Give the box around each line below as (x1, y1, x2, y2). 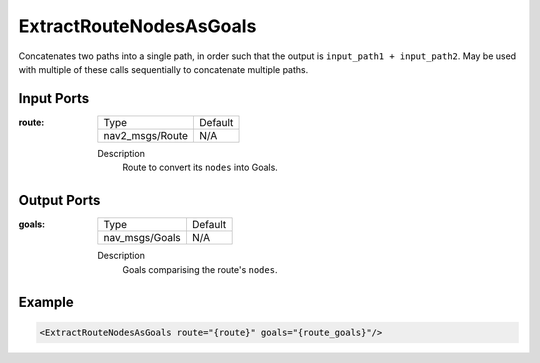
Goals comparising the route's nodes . (122, 263, 278, 275)
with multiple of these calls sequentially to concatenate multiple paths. (18, 63, 309, 75)
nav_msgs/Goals (103, 231, 181, 245)
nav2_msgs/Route (103, 128, 189, 142)
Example (18, 294, 74, 311)
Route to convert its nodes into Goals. (122, 161, 279, 174)
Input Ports (18, 90, 90, 107)
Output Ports (18, 192, 101, 209)
